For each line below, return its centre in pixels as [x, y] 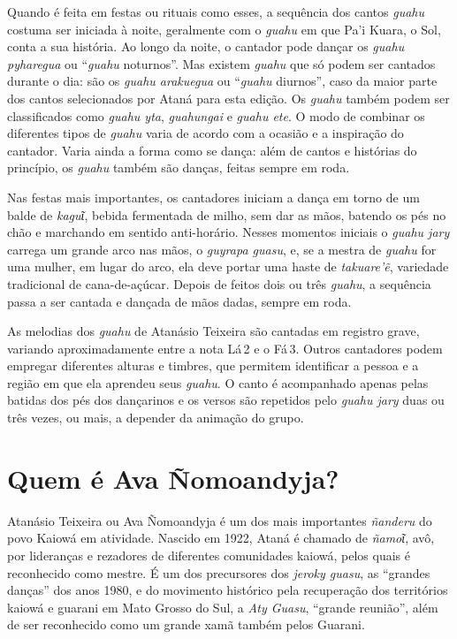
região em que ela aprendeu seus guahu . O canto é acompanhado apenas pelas [218, 382]
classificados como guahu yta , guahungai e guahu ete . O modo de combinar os [216, 115]
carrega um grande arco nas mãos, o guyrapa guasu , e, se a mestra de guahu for [222, 249]
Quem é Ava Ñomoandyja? [173, 478]
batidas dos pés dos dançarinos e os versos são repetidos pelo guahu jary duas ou [226, 400]
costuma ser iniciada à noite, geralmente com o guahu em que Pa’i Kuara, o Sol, [224, 29]
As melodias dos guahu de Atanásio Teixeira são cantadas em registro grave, [213, 331]
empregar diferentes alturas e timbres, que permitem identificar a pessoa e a [213, 365]
